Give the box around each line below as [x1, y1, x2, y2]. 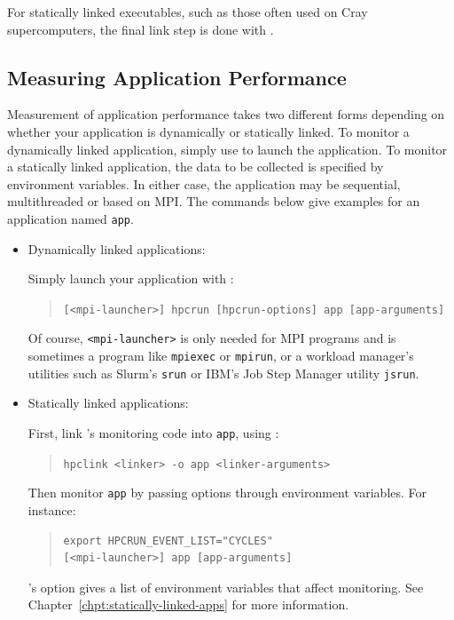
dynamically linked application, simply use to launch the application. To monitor [7, 139, 448, 158]
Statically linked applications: [27, 393, 189, 412]
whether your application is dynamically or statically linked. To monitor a [7, 122, 410, 140]
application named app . [7, 209, 134, 227]
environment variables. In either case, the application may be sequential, [7, 174, 401, 193]
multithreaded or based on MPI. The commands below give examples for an [7, 192, 420, 211]
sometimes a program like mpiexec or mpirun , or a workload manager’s [27, 346, 414, 365]
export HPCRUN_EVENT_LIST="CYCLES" [63, 534, 273, 547]
